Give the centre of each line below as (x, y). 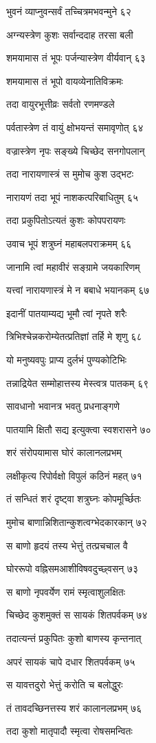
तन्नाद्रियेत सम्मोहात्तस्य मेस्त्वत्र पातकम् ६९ (78, 383)
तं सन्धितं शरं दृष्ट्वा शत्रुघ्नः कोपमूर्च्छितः (74, 499)
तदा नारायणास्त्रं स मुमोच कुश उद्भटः (70, 174)
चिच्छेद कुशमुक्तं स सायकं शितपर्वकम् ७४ (77, 615)
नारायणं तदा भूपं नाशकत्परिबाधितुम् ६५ (73, 197)
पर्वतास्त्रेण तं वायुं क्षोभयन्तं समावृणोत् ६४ (75, 127)
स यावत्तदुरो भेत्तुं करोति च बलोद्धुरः (65, 685)
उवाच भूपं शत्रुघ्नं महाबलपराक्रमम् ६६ (69, 243)
